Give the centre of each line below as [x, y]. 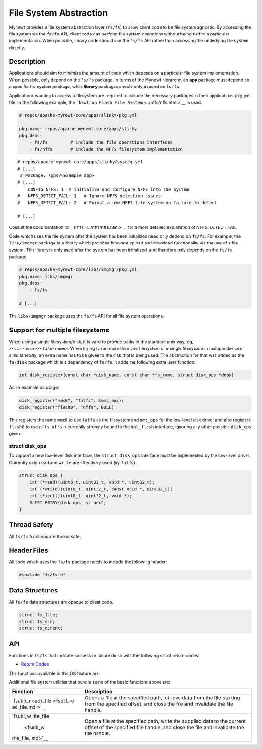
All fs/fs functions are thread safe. [45, 537]
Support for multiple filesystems [59, 330]
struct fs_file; [39, 615]
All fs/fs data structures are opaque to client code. [61, 602]
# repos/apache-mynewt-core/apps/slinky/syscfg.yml [80, 162]
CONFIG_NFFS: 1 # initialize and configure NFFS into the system [108, 189]
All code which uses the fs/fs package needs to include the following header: [88, 562]
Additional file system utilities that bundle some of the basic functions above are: [90, 682]
